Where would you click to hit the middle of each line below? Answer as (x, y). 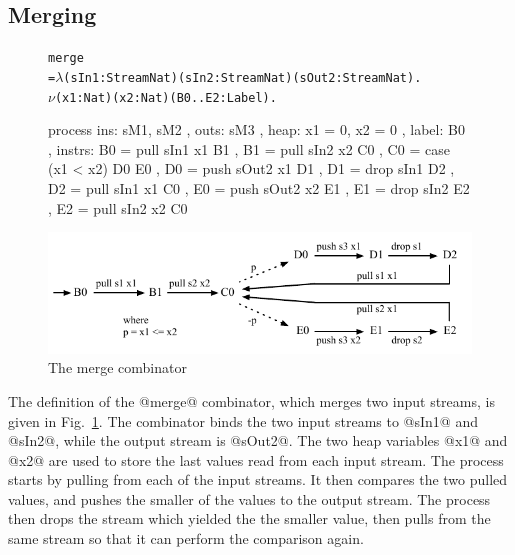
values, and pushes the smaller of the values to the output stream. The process (249, 498)
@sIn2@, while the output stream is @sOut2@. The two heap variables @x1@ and (258, 440)
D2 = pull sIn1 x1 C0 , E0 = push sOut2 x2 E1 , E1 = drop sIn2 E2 (259, 187)
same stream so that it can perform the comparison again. (186, 538)
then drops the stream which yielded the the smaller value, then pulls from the (249, 518)
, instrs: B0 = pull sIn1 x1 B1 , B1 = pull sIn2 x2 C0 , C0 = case (249, 148)
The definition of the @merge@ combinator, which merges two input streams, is (251, 400)
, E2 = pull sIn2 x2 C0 (118, 207)
